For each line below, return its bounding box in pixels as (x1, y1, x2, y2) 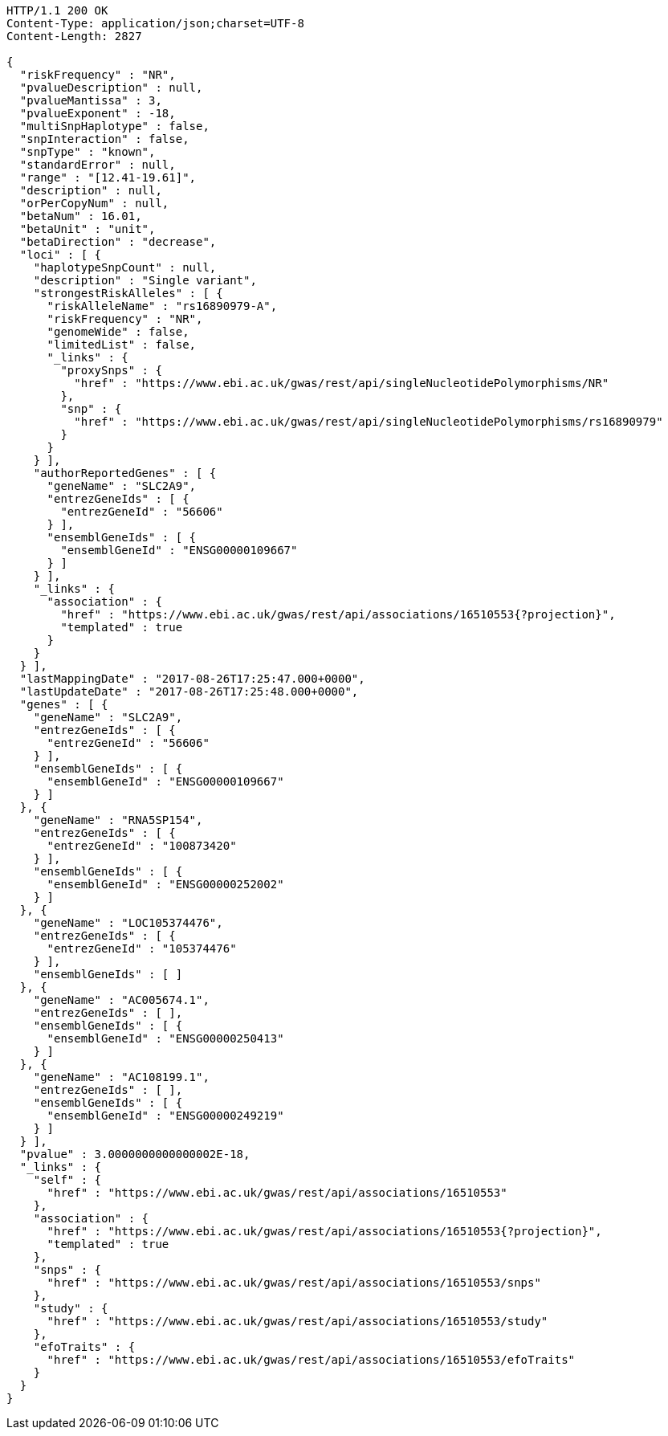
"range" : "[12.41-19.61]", (19, 171, 197, 184)
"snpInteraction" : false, (19, 133, 189, 145)
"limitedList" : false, (47, 338, 197, 351)
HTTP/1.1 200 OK (6, 4, 108, 17)
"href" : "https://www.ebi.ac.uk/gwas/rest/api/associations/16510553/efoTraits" (47, 1353, 576, 1366)
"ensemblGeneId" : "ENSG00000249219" (47, 1109, 284, 1122)
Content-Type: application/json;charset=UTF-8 (6, 17, 304, 30)
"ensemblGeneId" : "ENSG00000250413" (47, 1032, 284, 1045)
